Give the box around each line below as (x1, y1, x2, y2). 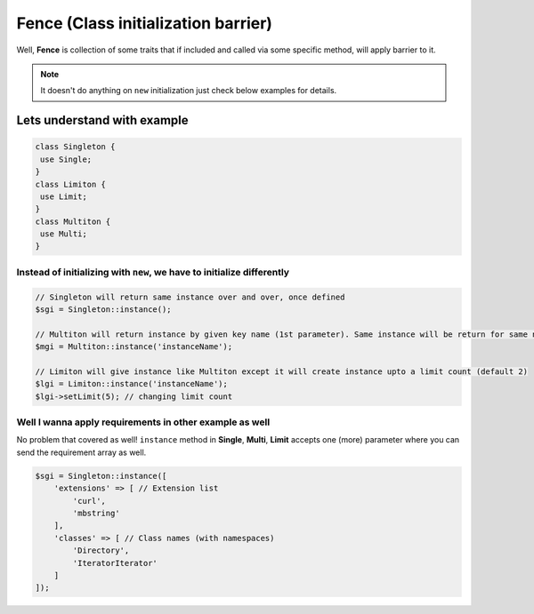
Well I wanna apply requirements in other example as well (16, 416, 271, 428)
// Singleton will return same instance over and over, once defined (35, 291, 345, 302)
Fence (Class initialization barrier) (16, 13, 273, 33)
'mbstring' (72, 508, 120, 518)
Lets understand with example (16, 113, 189, 128)
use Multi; (40, 229, 88, 239)
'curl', (72, 496, 107, 506)
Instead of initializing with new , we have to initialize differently (16, 266, 289, 278)
